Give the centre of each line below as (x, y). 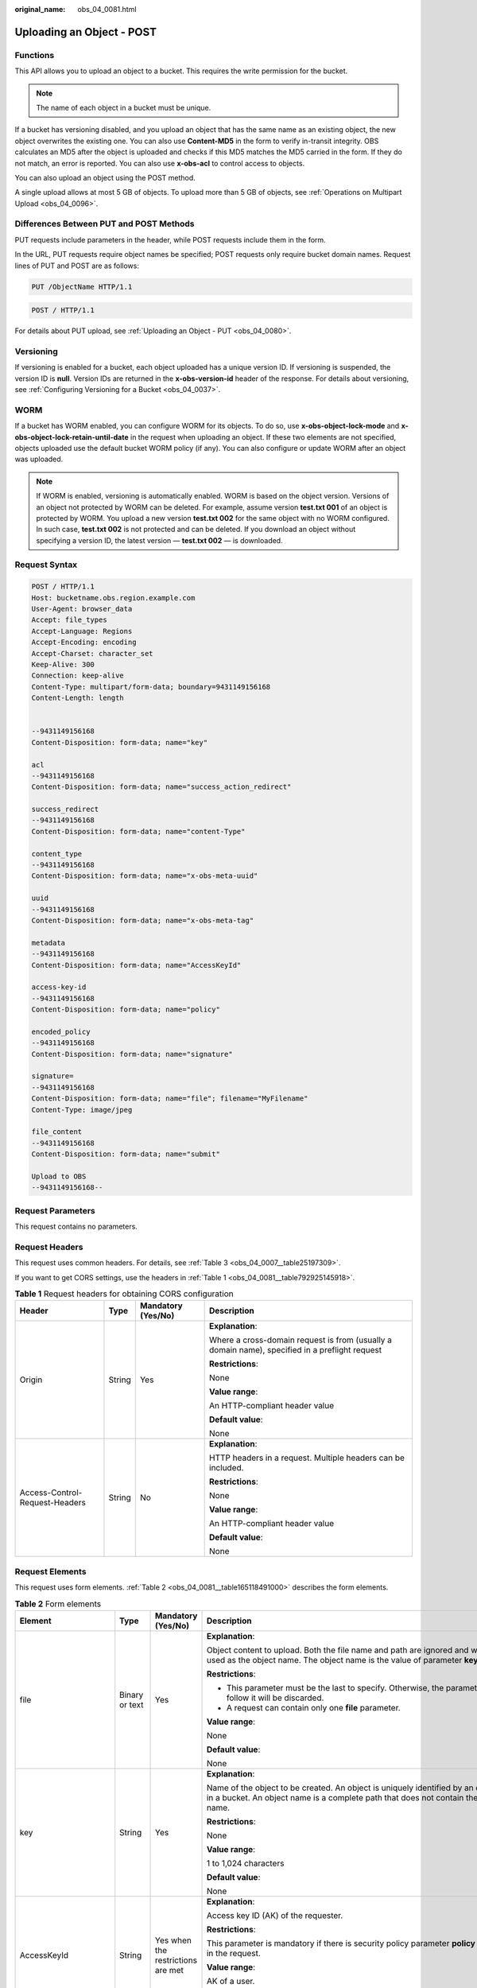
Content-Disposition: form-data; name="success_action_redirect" (161, 787)
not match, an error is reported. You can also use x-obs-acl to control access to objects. (160, 163)
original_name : (40, 9)
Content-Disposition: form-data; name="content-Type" (138, 831)
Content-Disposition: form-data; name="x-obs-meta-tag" (143, 920)
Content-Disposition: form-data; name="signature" (132, 1054)
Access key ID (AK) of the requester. (275, 1915)
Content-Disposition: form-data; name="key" (120, 742)
